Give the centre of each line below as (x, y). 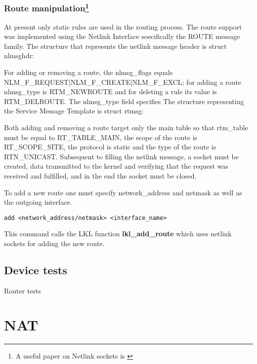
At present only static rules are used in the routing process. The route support (123, 26)
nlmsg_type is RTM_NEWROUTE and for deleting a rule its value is (110, 91)
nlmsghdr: (19, 55)
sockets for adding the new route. (54, 243)
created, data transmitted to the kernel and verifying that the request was (116, 166)
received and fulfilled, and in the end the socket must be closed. (100, 175)
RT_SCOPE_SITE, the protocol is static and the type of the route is (110, 147)
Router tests (23, 290)
